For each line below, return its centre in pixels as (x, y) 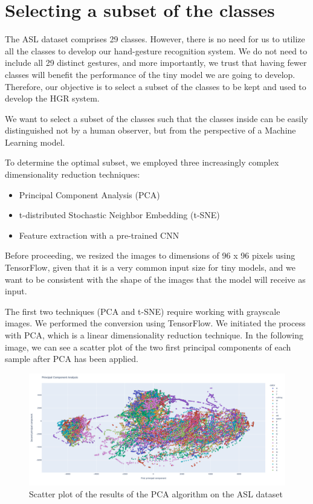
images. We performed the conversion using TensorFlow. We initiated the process (155, 323)
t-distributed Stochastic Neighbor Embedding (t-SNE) (119, 215)
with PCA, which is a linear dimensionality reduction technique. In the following (154, 335)
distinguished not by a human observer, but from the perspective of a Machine (150, 130)
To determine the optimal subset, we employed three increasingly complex (142, 162)
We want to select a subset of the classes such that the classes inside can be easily (156, 118)
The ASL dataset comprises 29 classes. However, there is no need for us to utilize (155, 39)
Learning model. (35, 142)
